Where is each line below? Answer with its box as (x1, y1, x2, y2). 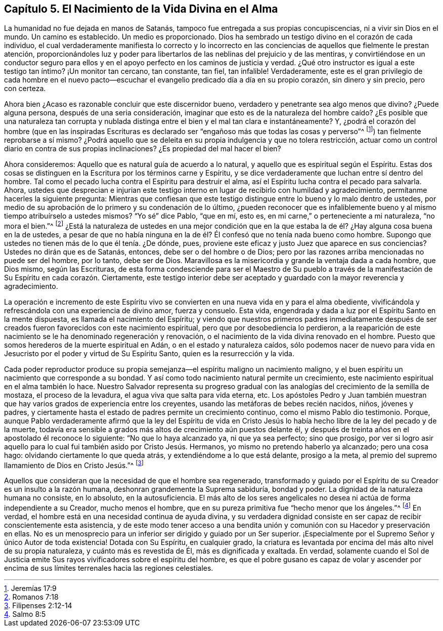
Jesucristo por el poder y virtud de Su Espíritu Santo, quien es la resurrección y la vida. (4, 349, 294, 358)
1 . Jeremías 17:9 (4, 584, 57, 593)
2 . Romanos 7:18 (4, 593, 59, 602)
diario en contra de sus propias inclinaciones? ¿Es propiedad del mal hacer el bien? (4, 144, 281, 153)
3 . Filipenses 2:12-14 (4, 601, 72, 610)
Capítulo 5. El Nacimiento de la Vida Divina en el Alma (4, 3, 278, 15)
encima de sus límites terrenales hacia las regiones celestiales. (4, 564, 213, 573)
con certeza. (4, 84, 46, 93)
